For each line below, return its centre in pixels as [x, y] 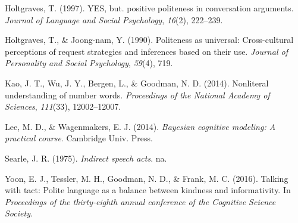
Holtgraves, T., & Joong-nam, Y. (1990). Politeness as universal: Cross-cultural [149, 40]
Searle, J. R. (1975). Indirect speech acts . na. [86, 158]
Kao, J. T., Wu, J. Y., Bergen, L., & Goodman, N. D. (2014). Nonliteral [137, 83]
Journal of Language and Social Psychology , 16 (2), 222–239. [114, 19]
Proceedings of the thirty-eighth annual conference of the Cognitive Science [140, 201]
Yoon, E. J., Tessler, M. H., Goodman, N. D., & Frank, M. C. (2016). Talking [147, 178]
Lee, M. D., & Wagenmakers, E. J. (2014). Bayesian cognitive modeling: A [140, 126]
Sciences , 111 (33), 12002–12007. [63, 106]
